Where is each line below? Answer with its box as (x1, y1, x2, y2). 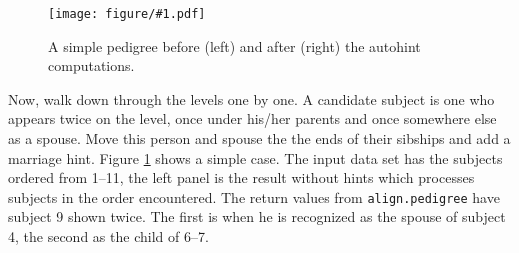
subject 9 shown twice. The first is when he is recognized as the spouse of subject (8, 206, 506, 227)
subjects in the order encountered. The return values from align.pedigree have (8, 186, 500, 207)
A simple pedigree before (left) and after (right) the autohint (48, 35, 421, 56)
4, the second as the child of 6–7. (8, 226, 209, 247)
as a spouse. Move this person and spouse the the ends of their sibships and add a (8, 128, 511, 149)
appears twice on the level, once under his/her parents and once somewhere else (8, 108, 497, 129)
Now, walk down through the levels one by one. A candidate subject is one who (8, 88, 495, 109)
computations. (48, 55, 135, 76)
